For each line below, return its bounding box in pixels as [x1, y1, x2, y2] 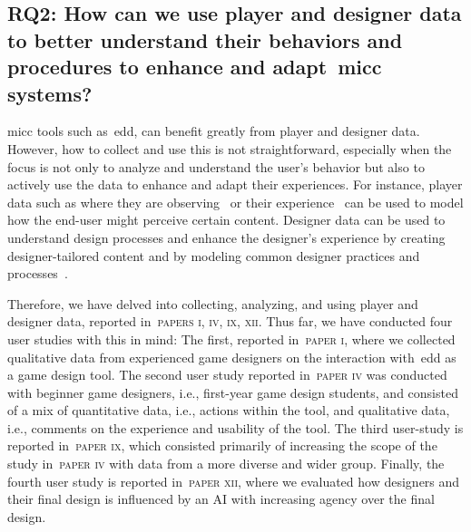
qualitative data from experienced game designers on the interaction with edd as [7, 347, 456, 366]
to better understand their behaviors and [7, 25, 403, 53]
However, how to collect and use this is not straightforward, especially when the [7, 139, 452, 158]
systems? [7, 79, 93, 107]
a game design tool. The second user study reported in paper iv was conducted [7, 365, 447, 384]
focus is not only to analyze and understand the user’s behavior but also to [7, 157, 425, 176]
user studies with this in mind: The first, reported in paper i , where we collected [7, 329, 456, 348]
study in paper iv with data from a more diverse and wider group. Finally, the [7, 454, 445, 473]
